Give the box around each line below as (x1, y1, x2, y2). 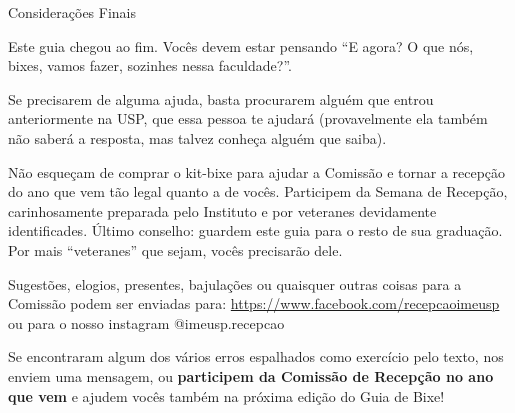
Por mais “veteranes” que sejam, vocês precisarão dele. (8, 239, 343, 260)
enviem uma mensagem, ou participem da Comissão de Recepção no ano (8, 365, 494, 386)
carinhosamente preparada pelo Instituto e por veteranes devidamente (8, 200, 437, 221)
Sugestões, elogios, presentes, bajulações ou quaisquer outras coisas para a (8, 273, 462, 294)
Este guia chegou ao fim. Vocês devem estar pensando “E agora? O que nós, (8, 35, 474, 56)
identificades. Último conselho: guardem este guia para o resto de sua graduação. (8, 220, 503, 241)
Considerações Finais (8, 2, 137, 22)
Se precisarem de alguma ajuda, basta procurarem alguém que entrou (8, 88, 434, 109)
